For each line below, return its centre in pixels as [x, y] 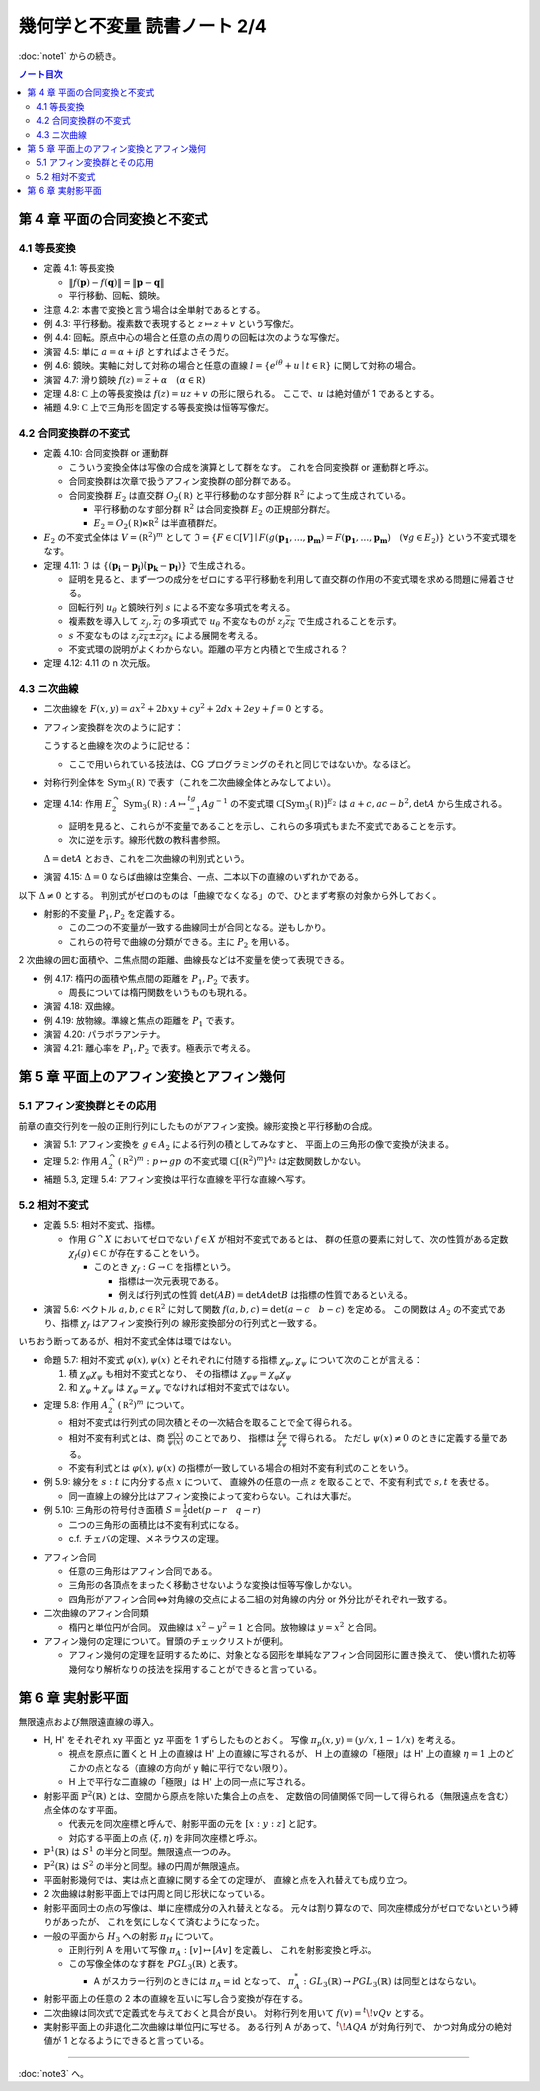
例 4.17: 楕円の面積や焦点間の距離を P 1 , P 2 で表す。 [149, 979]
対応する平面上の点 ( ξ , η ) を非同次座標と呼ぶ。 [165, 1837]
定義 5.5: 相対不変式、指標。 [101, 1225]
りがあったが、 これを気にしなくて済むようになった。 [154, 1922]
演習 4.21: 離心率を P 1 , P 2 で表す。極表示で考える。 [149, 1049]
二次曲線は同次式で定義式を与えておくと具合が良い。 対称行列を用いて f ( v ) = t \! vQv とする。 [236, 2012]
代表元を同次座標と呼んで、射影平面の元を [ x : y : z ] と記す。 [195, 1824]
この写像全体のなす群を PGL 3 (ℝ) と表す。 [156, 1965]
